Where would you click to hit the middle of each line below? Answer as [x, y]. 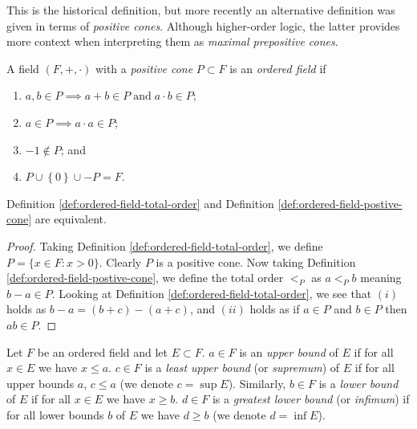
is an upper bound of [289, 351]
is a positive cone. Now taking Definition [256, 261]
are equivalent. [71, 219]
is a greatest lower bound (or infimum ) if [311, 399]
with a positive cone [144, 68]
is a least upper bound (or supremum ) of [242, 368]
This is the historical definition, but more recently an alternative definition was [201, 10]
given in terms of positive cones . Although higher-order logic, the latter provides [203, 25]
